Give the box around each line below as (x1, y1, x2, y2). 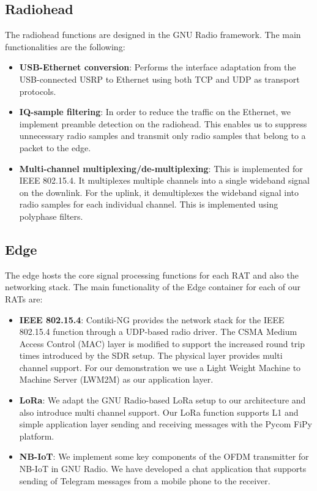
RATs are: (5, 292, 43, 305)
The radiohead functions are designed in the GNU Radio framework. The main (5, 28, 301, 41)
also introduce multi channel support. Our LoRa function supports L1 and (19, 405, 299, 418)
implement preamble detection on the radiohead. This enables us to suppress (19, 117, 307, 130)
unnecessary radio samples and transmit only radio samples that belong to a (19, 129, 306, 142)
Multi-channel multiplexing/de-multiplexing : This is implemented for (19, 162, 303, 174)
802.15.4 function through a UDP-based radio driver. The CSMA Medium (19, 325, 297, 338)
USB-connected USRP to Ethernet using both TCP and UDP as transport (19, 72, 300, 85)
